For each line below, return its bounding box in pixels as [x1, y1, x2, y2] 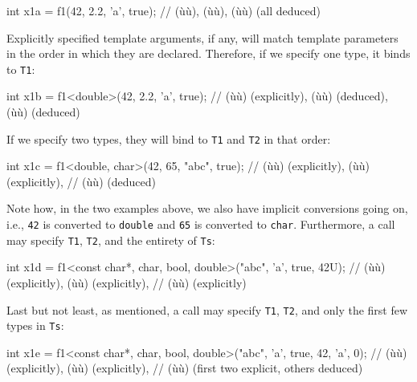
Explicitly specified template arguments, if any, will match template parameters [6, 29, 399, 46]
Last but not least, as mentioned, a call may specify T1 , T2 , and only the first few [6, 301, 408, 318]
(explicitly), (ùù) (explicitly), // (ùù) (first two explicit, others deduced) [6, 360, 363, 376]
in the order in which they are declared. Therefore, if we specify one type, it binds [6, 45, 411, 62]
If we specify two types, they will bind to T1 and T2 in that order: [6, 130, 331, 147]
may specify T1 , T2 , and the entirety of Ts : [6, 231, 215, 248]
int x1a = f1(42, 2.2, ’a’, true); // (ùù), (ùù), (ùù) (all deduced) [6, 2, 321, 18]
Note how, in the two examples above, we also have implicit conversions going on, [6, 200, 408, 217]
